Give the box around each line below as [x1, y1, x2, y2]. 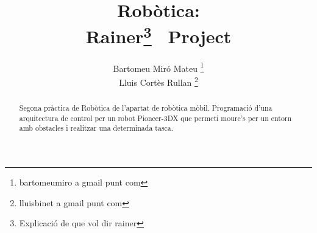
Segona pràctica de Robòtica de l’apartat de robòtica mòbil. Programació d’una [19, 102, 272, 113]
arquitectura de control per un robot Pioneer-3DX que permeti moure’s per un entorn [19, 113, 292, 123]
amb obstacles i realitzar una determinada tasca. [19, 123, 174, 133]
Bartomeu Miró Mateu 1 [113, 60, 204, 74]
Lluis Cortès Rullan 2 [119, 74, 198, 88]
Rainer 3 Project [85, 21, 232, 49]
